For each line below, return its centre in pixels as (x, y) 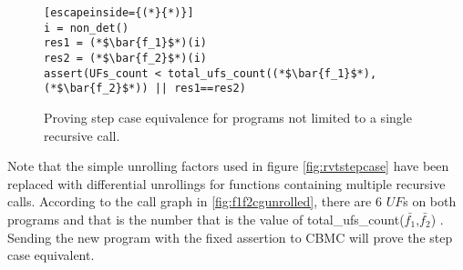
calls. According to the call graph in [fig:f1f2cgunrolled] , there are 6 (195, 201)
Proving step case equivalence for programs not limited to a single (228, 117)
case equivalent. (51, 255)
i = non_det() (87, 28)
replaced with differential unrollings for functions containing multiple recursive (226, 183)
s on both (430, 201)
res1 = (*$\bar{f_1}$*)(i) (125, 43)
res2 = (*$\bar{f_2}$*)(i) (125, 58)
